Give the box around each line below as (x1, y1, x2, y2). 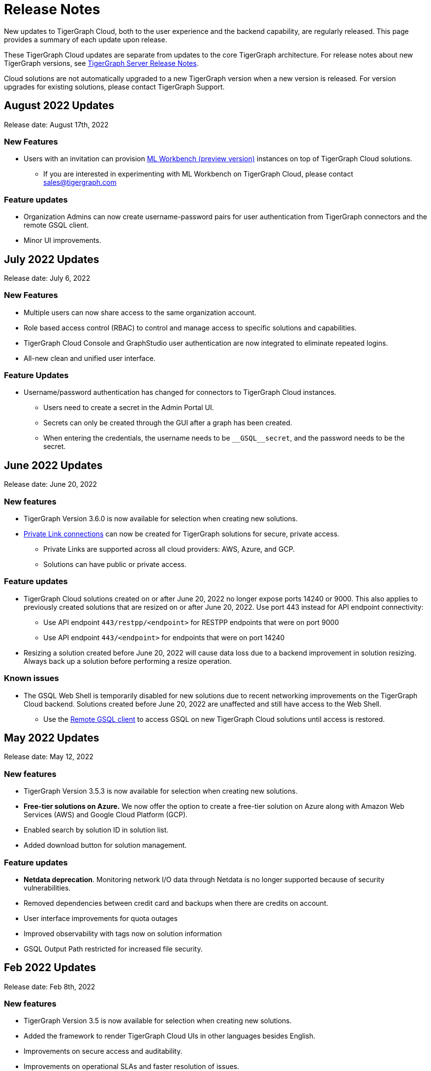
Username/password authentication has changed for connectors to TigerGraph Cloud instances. (24, 388, 337, 397)
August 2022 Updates (4, 99, 115, 112)
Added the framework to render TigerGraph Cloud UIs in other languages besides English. (24, 1032, 315, 1041)
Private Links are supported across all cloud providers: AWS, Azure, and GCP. (43, 545, 295, 554)
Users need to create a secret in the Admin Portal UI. (43, 403, 214, 412)
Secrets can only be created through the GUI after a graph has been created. (43, 418, 292, 427)
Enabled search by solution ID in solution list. (24, 826, 169, 834)
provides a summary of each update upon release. (4, 35, 167, 44)
